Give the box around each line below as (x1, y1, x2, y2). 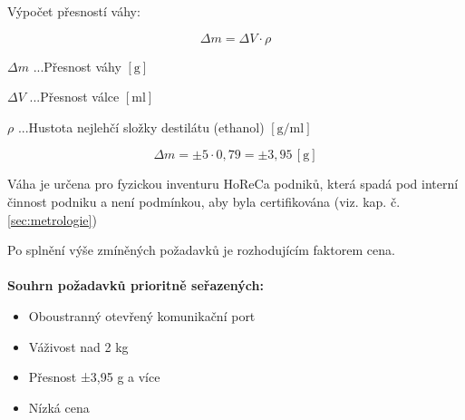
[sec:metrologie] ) (7, 210, 97, 229)
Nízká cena (28, 397, 90, 416)
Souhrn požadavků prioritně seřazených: (7, 276, 264, 295)
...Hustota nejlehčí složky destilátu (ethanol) (17, 117, 265, 136)
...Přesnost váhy (33, 56, 121, 75)
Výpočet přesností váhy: (7, 2, 140, 20)
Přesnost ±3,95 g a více (28, 367, 160, 386)
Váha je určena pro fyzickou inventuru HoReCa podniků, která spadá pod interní (7, 174, 459, 193)
